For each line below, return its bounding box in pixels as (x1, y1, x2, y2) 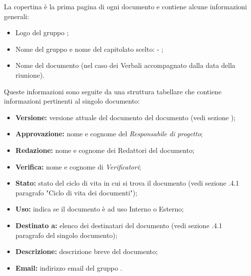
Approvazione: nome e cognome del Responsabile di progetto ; (15, 128, 203, 139)
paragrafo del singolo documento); (15, 230, 118, 240)
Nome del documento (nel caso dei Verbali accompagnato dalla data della (15, 60, 235, 70)
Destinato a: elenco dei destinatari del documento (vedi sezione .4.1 (15, 220, 223, 230)
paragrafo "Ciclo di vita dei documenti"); (15, 187, 138, 197)
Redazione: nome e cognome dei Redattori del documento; (15, 145, 195, 155)
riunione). (15, 69, 44, 80)
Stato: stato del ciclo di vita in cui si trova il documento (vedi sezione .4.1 (15, 178, 239, 188)
